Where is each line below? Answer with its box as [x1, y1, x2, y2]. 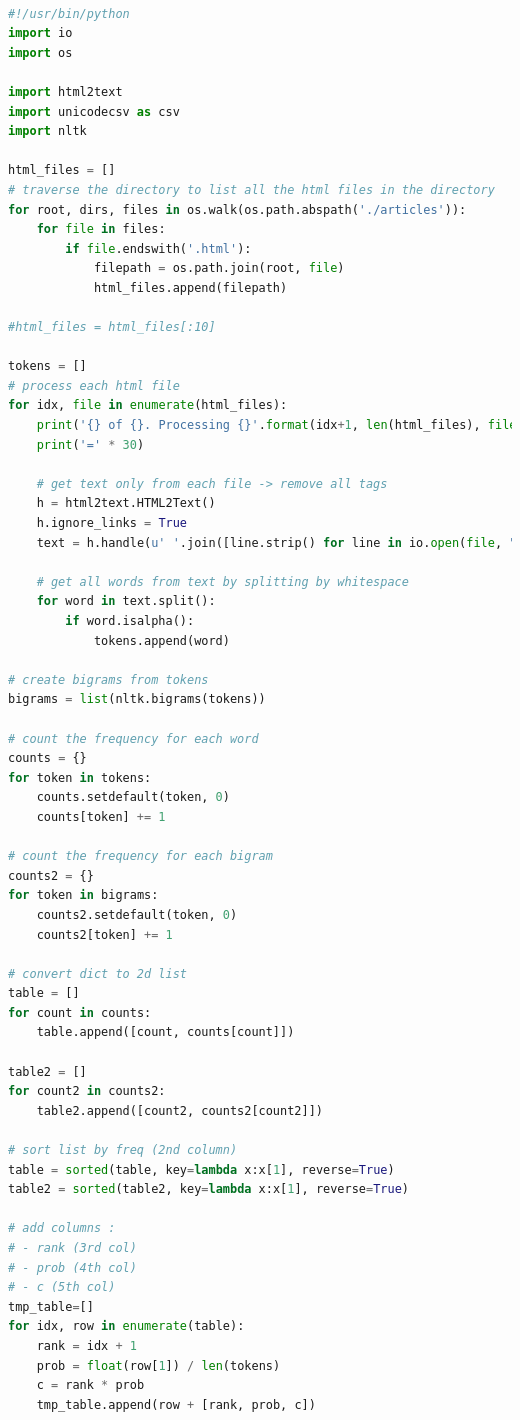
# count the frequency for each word [8, 731, 259, 746]
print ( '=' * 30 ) [36, 437, 145, 452]
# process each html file [8, 378, 180, 393]
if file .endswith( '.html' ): [65, 241, 252, 256]
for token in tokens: [8, 770, 152, 785]
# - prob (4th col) [8, 1260, 137, 1275]
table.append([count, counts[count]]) [36, 1025, 295, 1040]
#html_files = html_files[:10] [8, 320, 216, 335]
